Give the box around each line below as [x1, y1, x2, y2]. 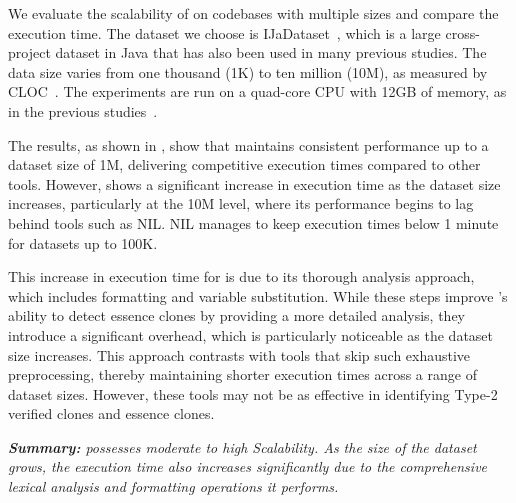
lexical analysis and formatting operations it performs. [8, 476, 339, 497]
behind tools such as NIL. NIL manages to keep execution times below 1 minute [8, 212, 499, 233]
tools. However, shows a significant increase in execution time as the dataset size [8, 173, 501, 194]
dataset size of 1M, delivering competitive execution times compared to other [8, 154, 481, 175]
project [8, 42, 51, 63]
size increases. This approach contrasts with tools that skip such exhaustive [8, 344, 471, 365]
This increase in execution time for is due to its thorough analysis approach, [8, 266, 475, 287]
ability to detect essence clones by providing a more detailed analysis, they [8, 305, 465, 326]
